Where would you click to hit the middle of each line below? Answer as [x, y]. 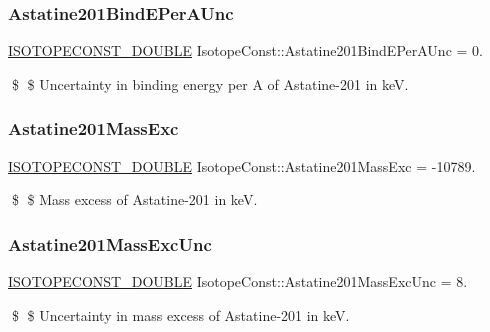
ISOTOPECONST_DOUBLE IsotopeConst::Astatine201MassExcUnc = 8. [238, 281]
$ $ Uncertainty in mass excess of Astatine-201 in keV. [180, 314]
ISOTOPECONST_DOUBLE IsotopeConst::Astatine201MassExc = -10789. [242, 165]
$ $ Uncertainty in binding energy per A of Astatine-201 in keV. [210, 83]
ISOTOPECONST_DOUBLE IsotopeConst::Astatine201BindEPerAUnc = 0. [245, 50]
